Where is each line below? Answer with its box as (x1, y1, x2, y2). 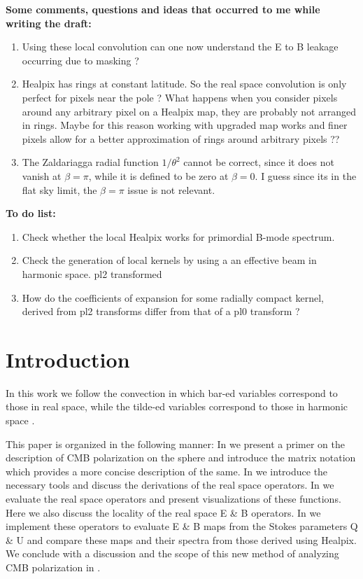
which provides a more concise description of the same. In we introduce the (6, 463, 328, 478)
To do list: (6, 206, 56, 221)
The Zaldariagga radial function (22, 155, 159, 169)
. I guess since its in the (255, 168, 357, 183)
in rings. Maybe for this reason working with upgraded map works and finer (22, 118, 348, 132)
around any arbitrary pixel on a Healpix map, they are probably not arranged (22, 104, 356, 118)
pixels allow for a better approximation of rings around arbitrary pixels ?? (22, 131, 340, 146)
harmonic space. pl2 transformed (22, 266, 162, 281)
